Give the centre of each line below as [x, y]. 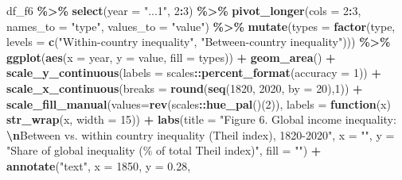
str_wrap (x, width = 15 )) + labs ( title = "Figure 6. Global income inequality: [201, 119]
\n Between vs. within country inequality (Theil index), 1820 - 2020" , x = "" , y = [201, 134]
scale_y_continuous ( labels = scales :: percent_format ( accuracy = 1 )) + [194, 73]
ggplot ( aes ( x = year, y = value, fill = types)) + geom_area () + [171, 57]
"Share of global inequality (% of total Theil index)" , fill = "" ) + [164, 150]
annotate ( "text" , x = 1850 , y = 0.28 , [99, 165]
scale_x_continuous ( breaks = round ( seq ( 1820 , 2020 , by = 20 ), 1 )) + [185, 88]
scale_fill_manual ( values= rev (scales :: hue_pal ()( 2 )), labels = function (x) [199, 103]
